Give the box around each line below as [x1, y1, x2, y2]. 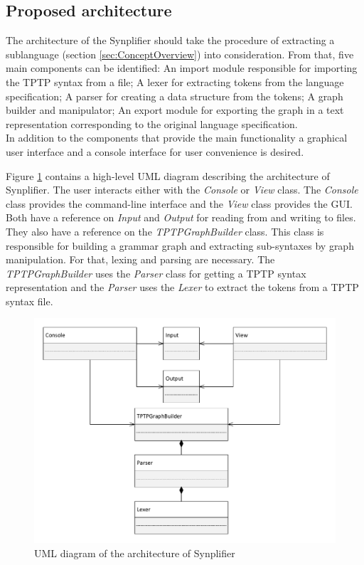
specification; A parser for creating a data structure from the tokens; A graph [6, 88, 343, 103]
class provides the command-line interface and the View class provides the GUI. [6, 196, 353, 211]
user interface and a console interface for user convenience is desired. [6, 144, 304, 159]
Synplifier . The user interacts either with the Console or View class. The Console [6, 182, 358, 197]
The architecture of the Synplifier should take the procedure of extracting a [6, 33, 335, 48]
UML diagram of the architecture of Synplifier [34, 546, 235, 560]
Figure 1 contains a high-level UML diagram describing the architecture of [6, 168, 330, 183]
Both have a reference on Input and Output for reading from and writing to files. [6, 210, 356, 225]
